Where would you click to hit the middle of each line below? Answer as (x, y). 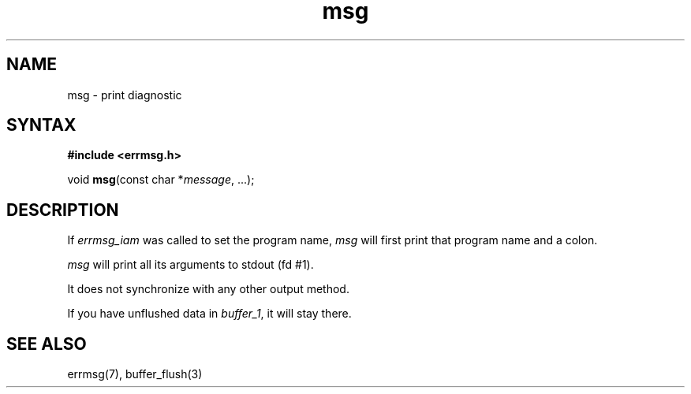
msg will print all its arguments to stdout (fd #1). (190, 265)
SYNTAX (41, 125)
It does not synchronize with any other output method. (208, 289)
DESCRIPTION (63, 210)
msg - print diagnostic (125, 95)
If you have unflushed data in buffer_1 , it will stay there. (209, 314)
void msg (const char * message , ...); (161, 180)
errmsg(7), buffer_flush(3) (135, 374)
